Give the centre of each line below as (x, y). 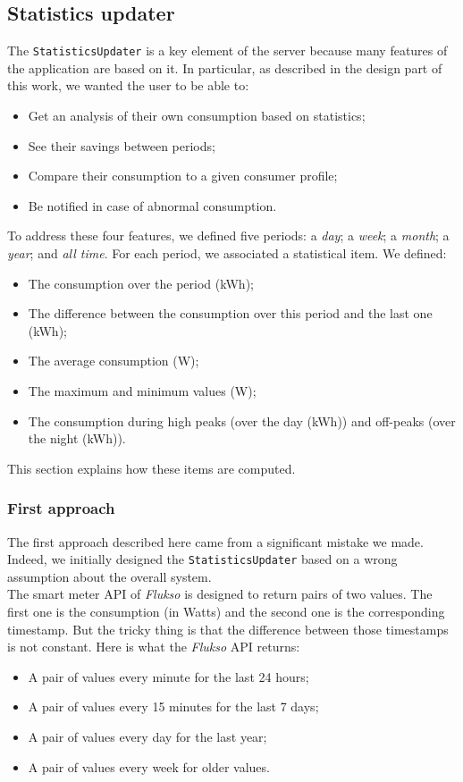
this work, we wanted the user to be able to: (128, 85)
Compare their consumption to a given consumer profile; (183, 176)
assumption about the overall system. (109, 576)
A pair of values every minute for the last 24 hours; (168, 676)
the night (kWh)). (77, 438)
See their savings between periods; (122, 145)
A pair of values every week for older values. (149, 766)
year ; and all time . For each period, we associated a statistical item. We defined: (227, 253)
